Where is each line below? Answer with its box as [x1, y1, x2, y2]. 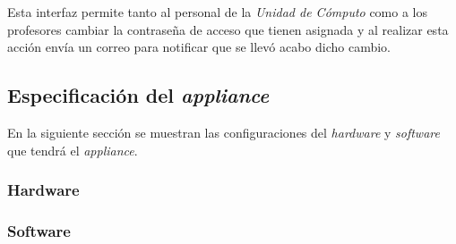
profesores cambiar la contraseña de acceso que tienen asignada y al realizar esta [7, 20, 449, 38]
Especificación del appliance [7, 81, 270, 109]
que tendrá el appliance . [7, 140, 138, 159]
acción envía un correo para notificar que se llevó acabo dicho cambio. [7, 38, 391, 56]
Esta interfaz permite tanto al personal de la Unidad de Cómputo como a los [7, 3, 428, 21]
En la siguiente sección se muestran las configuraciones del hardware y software [7, 122, 440, 141]
